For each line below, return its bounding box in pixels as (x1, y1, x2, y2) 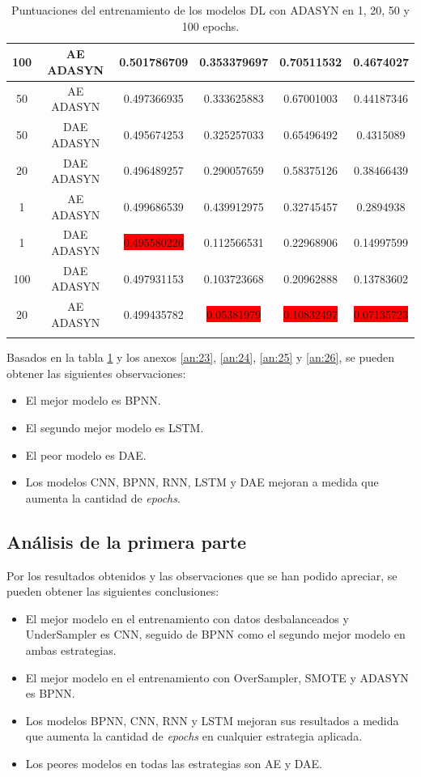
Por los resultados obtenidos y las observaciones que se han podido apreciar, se (6, 567, 398, 584)
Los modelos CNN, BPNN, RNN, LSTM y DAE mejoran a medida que (25, 473, 379, 490)
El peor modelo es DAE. (25, 446, 147, 463)
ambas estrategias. (25, 641, 117, 658)
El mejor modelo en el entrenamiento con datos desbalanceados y (25, 609, 349, 626)
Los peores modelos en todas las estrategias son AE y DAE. (25, 754, 322, 771)
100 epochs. (181, 17, 240, 34)
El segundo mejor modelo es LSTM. (25, 418, 204, 435)
